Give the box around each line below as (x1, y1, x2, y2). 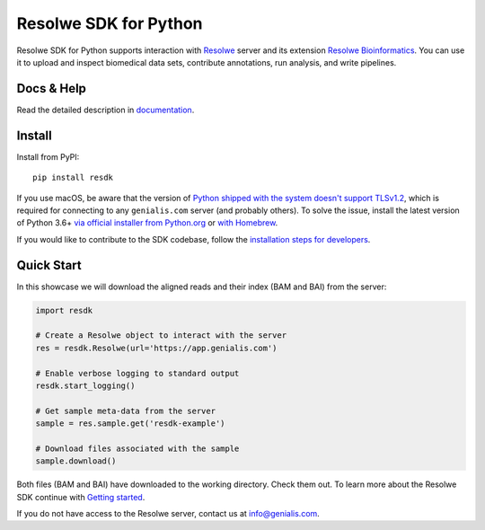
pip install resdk (32, 172, 114, 183)
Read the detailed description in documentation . (16, 104, 195, 115)
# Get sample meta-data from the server (35, 405, 216, 416)
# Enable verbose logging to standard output (35, 368, 240, 378)
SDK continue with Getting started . (16, 491, 145, 502)
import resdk (35, 305, 93, 315)
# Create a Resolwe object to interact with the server (35, 331, 287, 340)
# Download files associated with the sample (35, 443, 240, 454)
